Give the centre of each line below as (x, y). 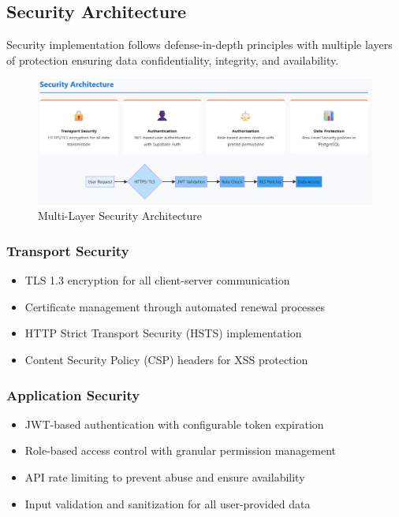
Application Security (73, 394)
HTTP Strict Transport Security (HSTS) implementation (163, 333)
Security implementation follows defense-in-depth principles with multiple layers (199, 45)
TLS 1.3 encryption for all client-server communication (157, 280)
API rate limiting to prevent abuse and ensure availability (165, 476)
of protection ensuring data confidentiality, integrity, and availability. (173, 60)
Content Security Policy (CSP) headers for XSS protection (166, 359)
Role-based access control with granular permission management (181, 450)
